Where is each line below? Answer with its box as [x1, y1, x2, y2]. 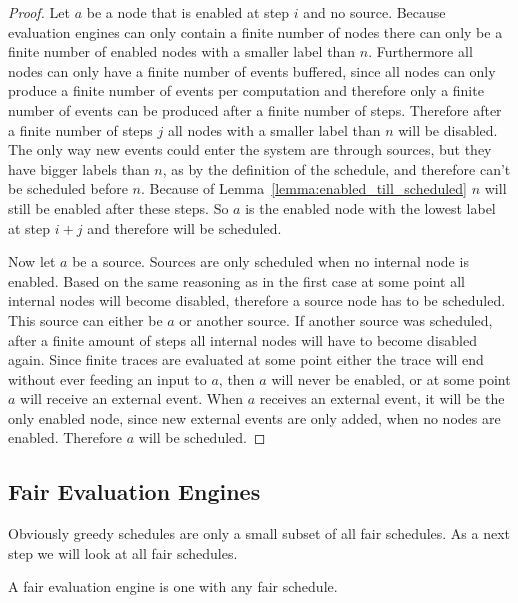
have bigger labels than [8, 158, 150, 179]
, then [218, 368, 255, 389]
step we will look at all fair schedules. [8, 542, 238, 563]
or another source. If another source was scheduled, [179, 309, 493, 330]
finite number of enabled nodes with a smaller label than [8, 41, 356, 62]
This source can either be [8, 309, 163, 330]
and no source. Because [303, 2, 446, 22]
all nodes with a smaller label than [167, 119, 381, 140]
